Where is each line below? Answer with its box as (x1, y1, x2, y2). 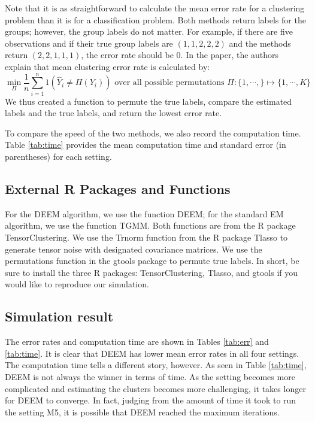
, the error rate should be (81, 48, 174, 61)
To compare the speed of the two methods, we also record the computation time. (5, 126, 301, 139)
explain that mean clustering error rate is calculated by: (5, 60, 210, 72)
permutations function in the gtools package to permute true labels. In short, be (5, 254, 299, 267)
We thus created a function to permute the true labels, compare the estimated (5, 95, 292, 107)
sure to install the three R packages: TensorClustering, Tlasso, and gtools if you (5, 266, 298, 278)
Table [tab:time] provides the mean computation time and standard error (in (5, 138, 286, 151)
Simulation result (5, 307, 114, 326)
